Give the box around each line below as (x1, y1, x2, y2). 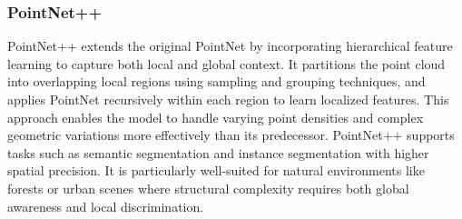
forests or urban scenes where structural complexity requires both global (7, 178, 409, 197)
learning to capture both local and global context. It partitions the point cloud (7, 54, 446, 73)
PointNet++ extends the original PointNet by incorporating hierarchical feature (7, 36, 453, 55)
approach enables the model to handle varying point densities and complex (7, 107, 424, 126)
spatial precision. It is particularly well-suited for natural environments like (7, 161, 425, 180)
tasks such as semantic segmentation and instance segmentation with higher (7, 143, 429, 162)
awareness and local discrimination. (7, 196, 204, 215)
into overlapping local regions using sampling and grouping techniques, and (7, 72, 426, 91)
